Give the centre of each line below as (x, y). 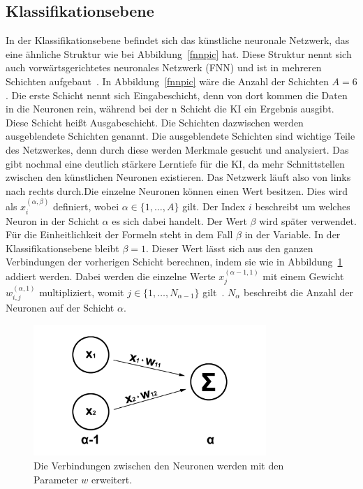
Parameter (56, 479)
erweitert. (112, 479)
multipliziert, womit (82, 292)
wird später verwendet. (308, 220)
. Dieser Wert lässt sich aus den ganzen (230, 248)
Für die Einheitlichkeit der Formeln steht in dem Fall (119, 234)
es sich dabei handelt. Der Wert (179, 220)
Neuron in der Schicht (52, 220)
